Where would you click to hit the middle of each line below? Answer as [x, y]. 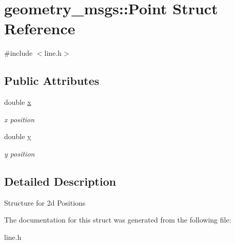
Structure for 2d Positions [45, 202]
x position [19, 119]
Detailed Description [60, 181]
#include [18, 53]
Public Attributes [52, 81]
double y [18, 136]
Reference [40, 28]
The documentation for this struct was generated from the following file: [118, 220]
